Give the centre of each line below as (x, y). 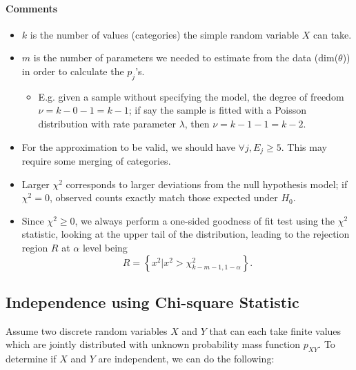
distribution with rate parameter (107, 123)
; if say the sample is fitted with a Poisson (218, 110)
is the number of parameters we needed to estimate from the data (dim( (186, 58)
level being (105, 247)
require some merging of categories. (96, 161)
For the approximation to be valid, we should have (128, 146)
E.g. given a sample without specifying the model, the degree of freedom (191, 96)
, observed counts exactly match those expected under (164, 197)
